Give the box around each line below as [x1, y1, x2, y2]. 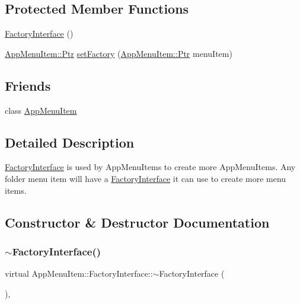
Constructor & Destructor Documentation [5, 213, 270, 231]
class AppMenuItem [5, 104, 77, 116]
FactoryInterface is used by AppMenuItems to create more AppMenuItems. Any [5, 161, 296, 173]
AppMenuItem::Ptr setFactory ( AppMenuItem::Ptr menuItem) [5, 47, 232, 59]
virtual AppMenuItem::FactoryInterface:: [5, 267, 153, 280]
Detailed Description [5, 133, 135, 151]
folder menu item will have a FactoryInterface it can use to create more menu [5, 172, 286, 184]
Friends [5, 76, 51, 94]
